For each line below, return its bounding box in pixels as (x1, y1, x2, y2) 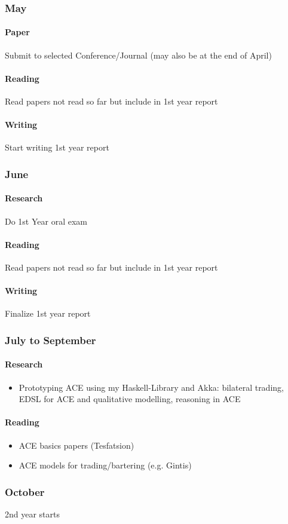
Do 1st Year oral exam (5, 214, 87, 227)
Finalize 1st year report (5, 307, 91, 320)
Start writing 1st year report (5, 141, 109, 154)
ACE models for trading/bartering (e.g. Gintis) (19, 459, 192, 471)
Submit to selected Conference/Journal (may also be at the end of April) (5, 48, 272, 61)
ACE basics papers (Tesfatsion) (19, 439, 134, 451)
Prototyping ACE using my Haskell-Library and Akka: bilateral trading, (19, 381, 284, 393)
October (5, 484, 45, 499)
